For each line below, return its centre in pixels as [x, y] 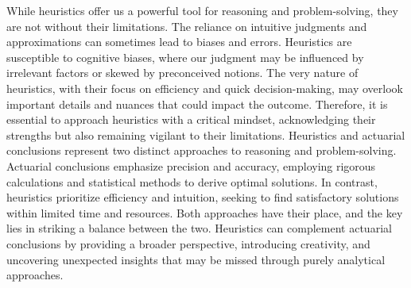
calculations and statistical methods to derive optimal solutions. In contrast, [192, 181]
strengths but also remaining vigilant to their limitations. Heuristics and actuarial [206, 134]
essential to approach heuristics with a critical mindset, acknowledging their [191, 119]
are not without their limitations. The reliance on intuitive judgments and [187, 26]
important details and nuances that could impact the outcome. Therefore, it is [197, 104]
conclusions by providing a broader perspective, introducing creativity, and [188, 243]
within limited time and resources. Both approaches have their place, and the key [205, 212]
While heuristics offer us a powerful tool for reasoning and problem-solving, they [202, 10]
